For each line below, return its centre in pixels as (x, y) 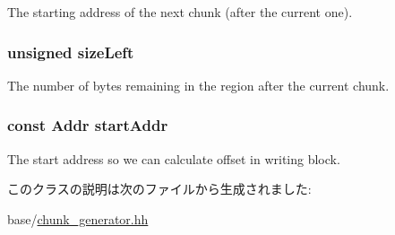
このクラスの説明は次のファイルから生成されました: (159, 189)
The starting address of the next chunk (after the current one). (180, 12)
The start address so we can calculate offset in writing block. (174, 158)
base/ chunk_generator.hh (78, 218)
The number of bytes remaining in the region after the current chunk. (198, 85)
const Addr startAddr (88, 125)
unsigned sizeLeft (71, 52)
